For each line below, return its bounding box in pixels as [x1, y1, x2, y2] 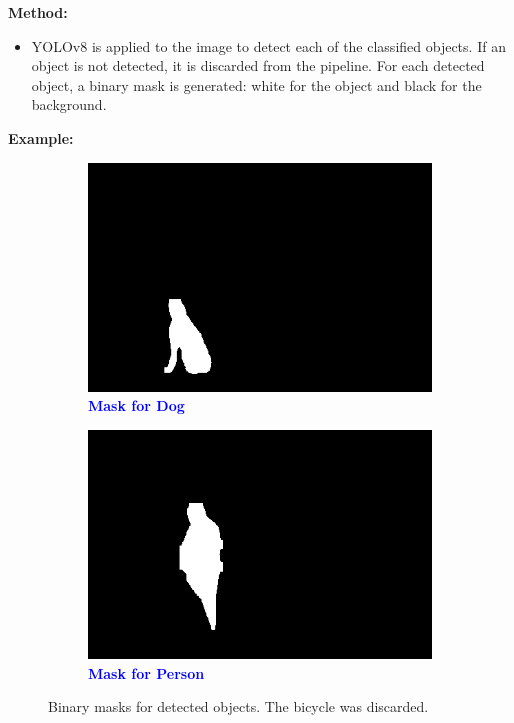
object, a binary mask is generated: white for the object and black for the [31, 74, 482, 95]
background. [31, 94, 107, 115]
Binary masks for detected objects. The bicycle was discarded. [48, 696, 429, 717]
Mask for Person [88, 662, 205, 683]
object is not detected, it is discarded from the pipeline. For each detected [31, 55, 485, 76]
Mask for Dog [88, 395, 185, 416]
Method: [8, 2, 68, 22]
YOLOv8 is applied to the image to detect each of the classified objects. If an [31, 35, 506, 56]
